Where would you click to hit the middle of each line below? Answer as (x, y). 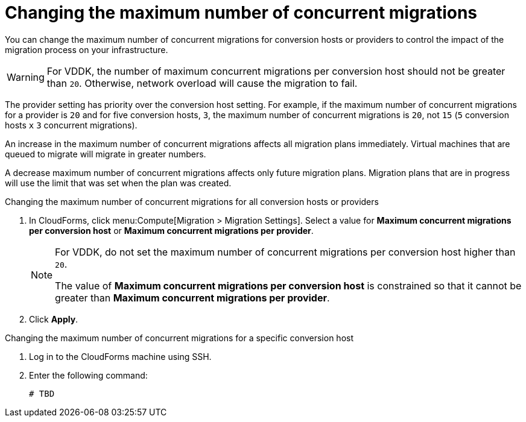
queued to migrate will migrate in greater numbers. (106, 154)
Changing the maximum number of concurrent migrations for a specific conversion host (179, 338)
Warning (26, 77)
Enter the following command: (88, 375)
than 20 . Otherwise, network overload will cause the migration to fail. (202, 83)
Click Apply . (54, 319)
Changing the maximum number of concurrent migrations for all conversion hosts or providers (192, 201)
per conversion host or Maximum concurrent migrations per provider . (171, 230)
